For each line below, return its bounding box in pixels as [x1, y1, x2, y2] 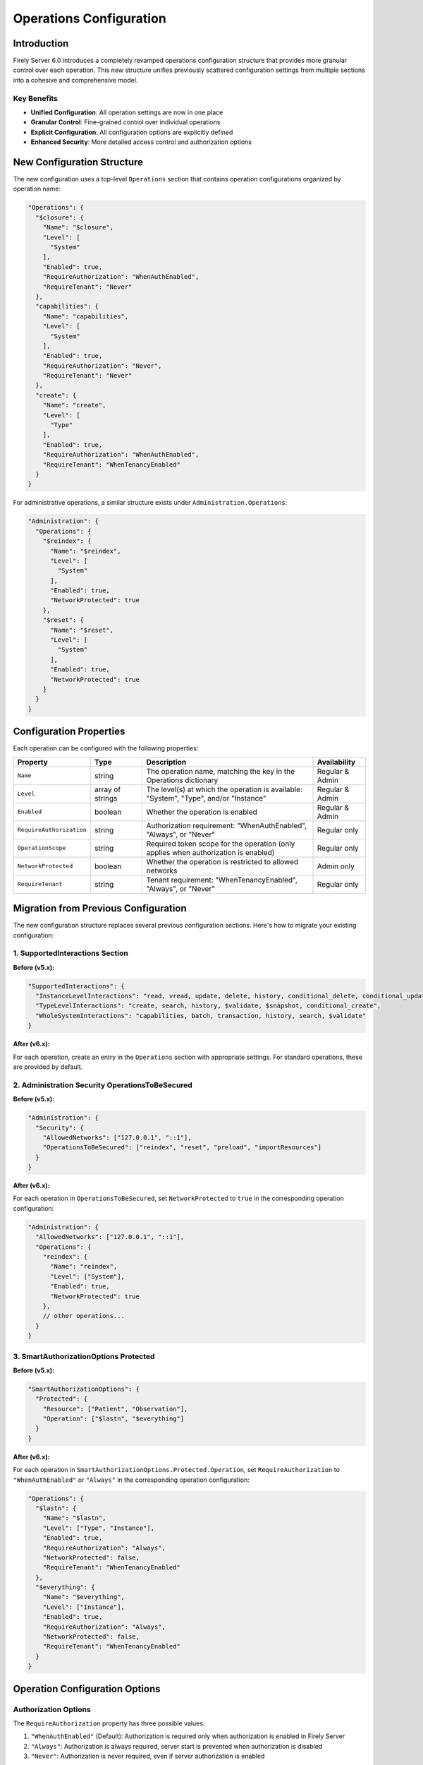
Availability [317, 757, 356, 767]
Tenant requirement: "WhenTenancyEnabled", [146, 875, 298, 885]
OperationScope [17, 844, 66, 852]
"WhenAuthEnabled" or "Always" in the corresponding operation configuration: [13, 1476, 250, 1484]
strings [94, 793, 118, 803]
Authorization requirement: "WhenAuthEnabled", [146, 820, 307, 830]
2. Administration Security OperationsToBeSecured [13, 1080, 193, 1090]
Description [146, 757, 187, 767]
